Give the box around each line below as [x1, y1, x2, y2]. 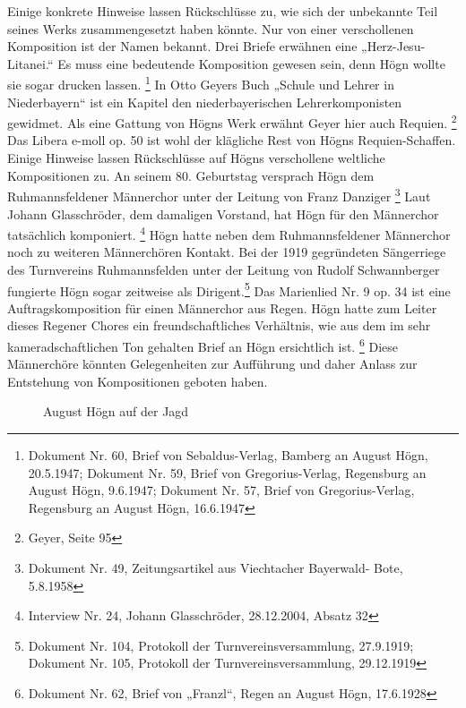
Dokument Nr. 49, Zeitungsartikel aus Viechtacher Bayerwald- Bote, [28, 558, 403, 576]
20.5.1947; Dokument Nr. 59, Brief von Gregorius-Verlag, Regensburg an [28, 463, 427, 482]
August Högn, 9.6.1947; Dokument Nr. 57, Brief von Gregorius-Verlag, [28, 481, 415, 499]
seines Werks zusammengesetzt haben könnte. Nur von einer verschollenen [7, 19, 414, 38]
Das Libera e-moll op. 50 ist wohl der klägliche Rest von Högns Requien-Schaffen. [7, 131, 456, 149]
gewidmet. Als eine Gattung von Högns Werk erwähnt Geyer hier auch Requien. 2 [7, 111, 457, 132]
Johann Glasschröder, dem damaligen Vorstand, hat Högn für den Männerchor [7, 204, 439, 223]
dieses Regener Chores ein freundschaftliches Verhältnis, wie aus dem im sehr [7, 316, 431, 335]
